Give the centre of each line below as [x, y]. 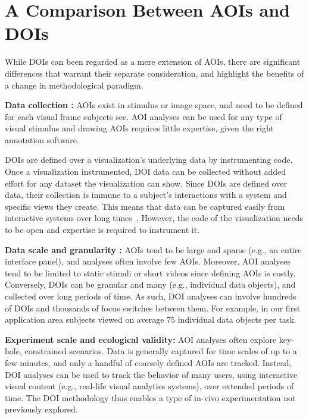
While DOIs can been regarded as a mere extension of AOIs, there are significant [153, 62]
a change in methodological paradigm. [74, 85]
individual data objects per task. [237, 319]
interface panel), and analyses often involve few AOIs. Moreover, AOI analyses [148, 261]
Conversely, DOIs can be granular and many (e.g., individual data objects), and [150, 284]
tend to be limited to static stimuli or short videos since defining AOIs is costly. [150, 272]
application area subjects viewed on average [85, 319]
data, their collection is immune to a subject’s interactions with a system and [146, 195]
